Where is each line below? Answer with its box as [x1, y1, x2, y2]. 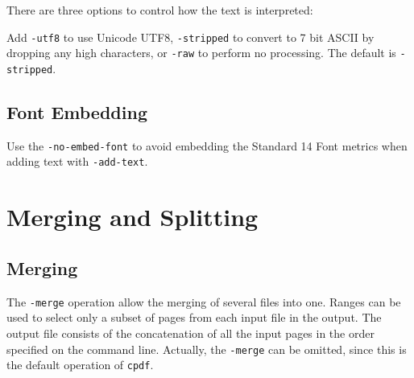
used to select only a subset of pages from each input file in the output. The [6, 309, 382, 326]
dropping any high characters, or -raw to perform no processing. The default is [6, 44, 396, 61]
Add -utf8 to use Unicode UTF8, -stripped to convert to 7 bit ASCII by [6, 28, 375, 45]
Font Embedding [6, 99, 147, 124]
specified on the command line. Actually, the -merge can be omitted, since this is [6, 340, 407, 357]
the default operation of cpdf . [6, 356, 154, 373]
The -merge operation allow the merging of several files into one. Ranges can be [6, 293, 401, 310]
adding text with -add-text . [6, 153, 148, 170]
